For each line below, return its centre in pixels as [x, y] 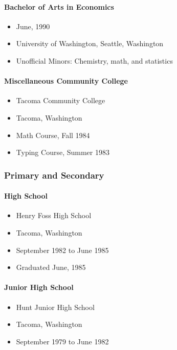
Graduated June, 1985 [51, 267]
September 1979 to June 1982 [62, 341]
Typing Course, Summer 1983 [63, 152]
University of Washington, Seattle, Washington [90, 43]
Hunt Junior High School [55, 307]
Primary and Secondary [54, 175]
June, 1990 [33, 26]
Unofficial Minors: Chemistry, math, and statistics [94, 60]
